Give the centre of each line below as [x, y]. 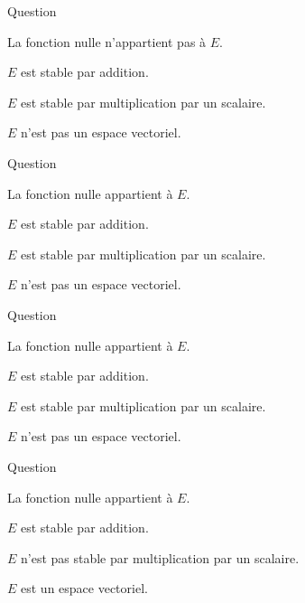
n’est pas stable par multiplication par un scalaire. [160, 557]
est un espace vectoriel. [84, 588]
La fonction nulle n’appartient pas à [107, 41]
